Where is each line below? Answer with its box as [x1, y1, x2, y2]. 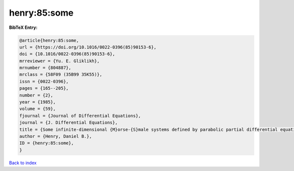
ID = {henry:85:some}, [19, 140, 74, 146]
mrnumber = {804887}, [19, 65, 72, 71]
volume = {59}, [19, 106, 56, 112]
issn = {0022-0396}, [19, 78, 69, 84]
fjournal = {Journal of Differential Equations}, [19, 113, 141, 119]
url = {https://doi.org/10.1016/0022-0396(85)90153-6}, [19, 44, 157, 50]
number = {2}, [19, 92, 53, 98]
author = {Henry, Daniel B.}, [19, 134, 92, 139]
